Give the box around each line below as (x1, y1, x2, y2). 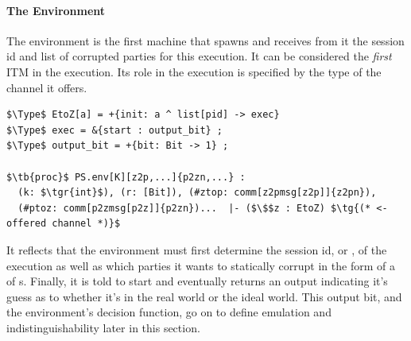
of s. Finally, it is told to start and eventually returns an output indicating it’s (6, 273, 388, 289)
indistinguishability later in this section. (6, 319, 200, 335)
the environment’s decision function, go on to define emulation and (6, 304, 332, 320)
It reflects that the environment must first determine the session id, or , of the (6, 241, 387, 258)
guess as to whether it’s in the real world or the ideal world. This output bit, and (6, 288, 402, 304)
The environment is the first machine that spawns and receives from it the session (6, 32, 405, 48)
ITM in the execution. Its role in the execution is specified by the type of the (6, 63, 382, 79)
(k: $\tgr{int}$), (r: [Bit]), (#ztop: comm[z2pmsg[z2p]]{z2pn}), (17, 187, 377, 199)
